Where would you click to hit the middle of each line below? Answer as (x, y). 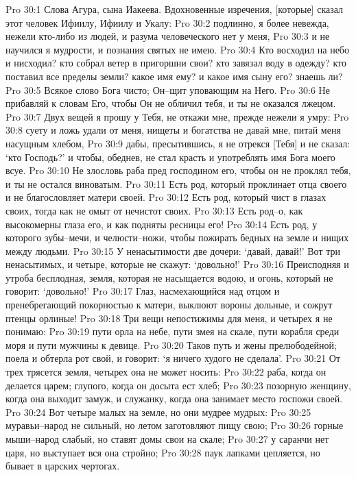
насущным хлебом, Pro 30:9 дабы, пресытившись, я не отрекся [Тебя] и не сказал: (178, 143)
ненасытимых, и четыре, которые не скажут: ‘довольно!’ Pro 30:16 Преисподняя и (177, 264)
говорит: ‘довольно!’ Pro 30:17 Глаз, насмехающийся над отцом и (143, 291)
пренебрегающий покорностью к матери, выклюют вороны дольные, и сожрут (169, 305)
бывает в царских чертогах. (63, 466)
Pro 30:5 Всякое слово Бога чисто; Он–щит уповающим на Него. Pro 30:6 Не (168, 89)
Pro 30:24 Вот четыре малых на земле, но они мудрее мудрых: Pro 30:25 (158, 412)
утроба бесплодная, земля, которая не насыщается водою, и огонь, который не (169, 277)
